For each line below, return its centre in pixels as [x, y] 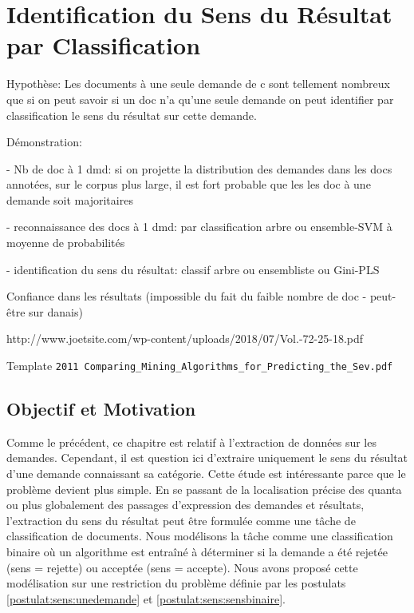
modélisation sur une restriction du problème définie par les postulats [176, 583]
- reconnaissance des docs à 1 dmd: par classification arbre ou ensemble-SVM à [199, 227]
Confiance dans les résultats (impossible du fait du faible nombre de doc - [187, 296]
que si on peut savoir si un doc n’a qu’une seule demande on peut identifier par [200, 99]
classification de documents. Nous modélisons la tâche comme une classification [200, 536]
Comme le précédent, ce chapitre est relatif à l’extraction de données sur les [191, 442]
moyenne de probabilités [66, 243]
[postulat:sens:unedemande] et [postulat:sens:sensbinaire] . [146, 598]
